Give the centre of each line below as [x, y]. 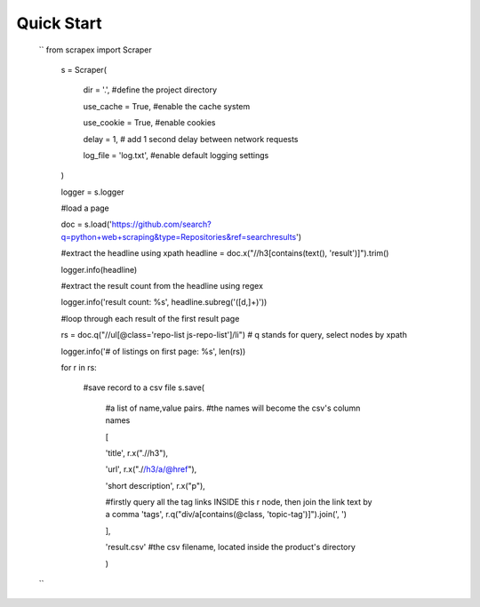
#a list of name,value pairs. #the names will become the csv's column [233, 408]
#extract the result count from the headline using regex [162, 286]
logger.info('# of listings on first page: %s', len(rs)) [153, 351]
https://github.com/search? [162, 224]
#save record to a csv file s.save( [144, 387]
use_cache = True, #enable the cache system [167, 106]
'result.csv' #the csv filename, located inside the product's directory [230, 547]
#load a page [85, 208]
